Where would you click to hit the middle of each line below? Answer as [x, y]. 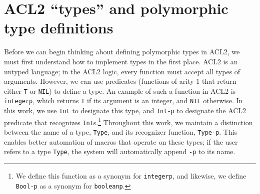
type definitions [59, 28]
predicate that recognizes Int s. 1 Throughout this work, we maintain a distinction [128, 121]
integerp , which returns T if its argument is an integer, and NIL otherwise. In [123, 100]
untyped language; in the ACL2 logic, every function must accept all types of [122, 71]
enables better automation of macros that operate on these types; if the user [121, 141]
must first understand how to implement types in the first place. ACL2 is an [121, 61]
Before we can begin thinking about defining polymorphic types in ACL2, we [122, 52]
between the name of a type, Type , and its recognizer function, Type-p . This [121, 131]
